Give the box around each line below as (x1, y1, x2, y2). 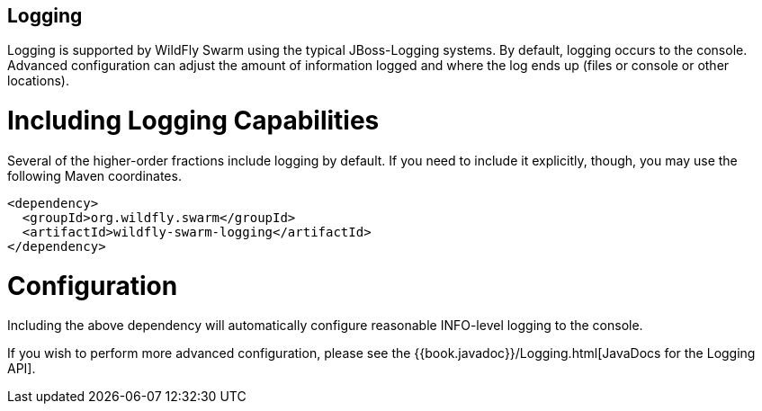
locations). (7, 73, 69, 89)
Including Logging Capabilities (7, 105, 380, 137)
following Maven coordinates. (7, 167, 182, 183)
